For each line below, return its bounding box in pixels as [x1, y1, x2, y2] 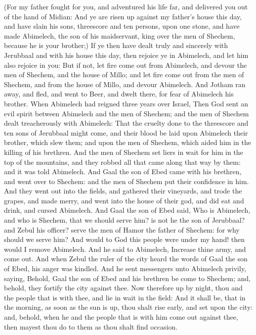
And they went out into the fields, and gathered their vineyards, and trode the [4, 186, 242, 196]
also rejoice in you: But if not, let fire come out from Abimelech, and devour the [4, 59, 247, 70]
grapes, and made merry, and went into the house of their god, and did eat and [4, 195, 244, 205]
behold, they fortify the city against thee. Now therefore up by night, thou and [4, 283, 243, 293]
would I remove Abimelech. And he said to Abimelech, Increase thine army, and [4, 243, 246, 254]
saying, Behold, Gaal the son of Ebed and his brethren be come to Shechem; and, [4, 273, 251, 283]
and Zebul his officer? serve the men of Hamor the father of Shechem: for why [4, 224, 240, 235]
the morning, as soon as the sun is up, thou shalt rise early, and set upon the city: [4, 302, 253, 312]
